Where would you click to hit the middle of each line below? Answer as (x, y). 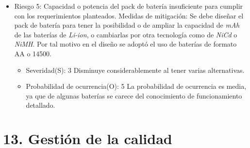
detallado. (41, 105)
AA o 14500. (33, 53)
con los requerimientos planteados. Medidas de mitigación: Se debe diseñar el (129, 15)
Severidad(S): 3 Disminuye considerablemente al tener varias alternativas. (135, 70)
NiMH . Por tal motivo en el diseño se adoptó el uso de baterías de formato (125, 44)
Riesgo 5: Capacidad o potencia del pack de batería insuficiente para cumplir (129, 6)
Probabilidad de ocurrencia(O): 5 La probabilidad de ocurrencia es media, (136, 86)
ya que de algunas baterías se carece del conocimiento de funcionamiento (134, 95)
